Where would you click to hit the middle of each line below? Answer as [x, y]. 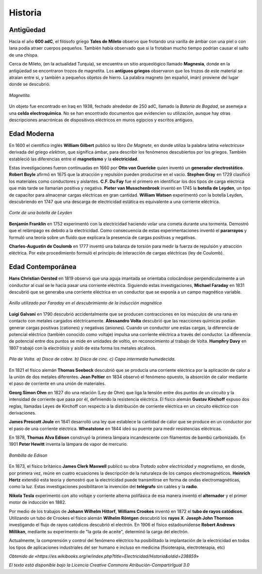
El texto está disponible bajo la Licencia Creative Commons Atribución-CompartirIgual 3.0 [99, 565]
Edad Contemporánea [43, 267]
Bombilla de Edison [28, 455]
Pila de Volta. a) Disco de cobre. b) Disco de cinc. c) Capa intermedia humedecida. [92, 359]
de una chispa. [24, 55]
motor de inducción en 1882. [38, 502]
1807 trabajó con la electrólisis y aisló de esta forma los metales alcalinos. [83, 348]
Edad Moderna [32, 134]
